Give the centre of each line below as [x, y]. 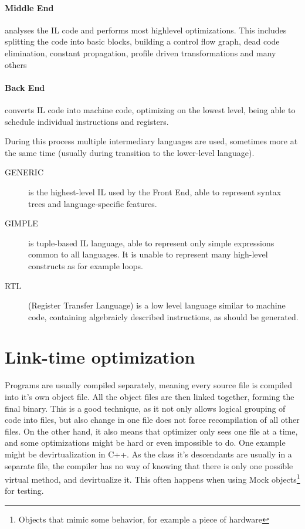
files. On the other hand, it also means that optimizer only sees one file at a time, [151, 431]
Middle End [29, 7]
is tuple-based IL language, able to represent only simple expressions [151, 243]
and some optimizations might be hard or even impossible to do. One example [145, 442]
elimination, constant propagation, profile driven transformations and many [140, 52]
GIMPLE [21, 223]
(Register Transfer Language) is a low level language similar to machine [157, 305]
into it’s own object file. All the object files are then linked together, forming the [150, 396]
